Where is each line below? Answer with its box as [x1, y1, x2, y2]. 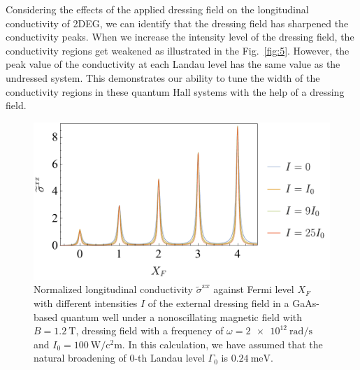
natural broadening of [34, 350, 127, 365]
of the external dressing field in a [147, 296, 289, 311]
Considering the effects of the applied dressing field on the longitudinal [6, 2, 309, 16]
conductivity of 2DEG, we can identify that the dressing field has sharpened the [6, 15, 349, 30]
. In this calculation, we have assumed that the [122, 336, 323, 351]
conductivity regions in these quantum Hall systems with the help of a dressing [6, 84, 345, 99]
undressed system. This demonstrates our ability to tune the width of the [6, 70, 320, 85]
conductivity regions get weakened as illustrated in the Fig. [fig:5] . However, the [6, 43, 350, 57]
